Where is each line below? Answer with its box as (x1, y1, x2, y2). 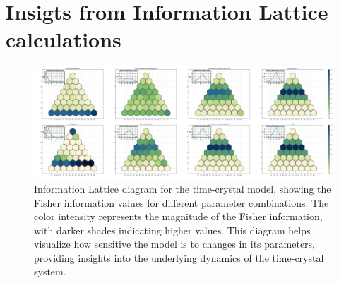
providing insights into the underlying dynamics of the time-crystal (34, 250, 324, 265)
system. (34, 264, 66, 279)
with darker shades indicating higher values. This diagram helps (34, 222, 311, 237)
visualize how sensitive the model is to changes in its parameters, (34, 236, 316, 251)
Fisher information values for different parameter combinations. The (34, 195, 329, 210)
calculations (6, 25, 121, 54)
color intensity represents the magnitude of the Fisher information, (34, 209, 323, 224)
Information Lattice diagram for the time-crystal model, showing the (34, 181, 331, 195)
